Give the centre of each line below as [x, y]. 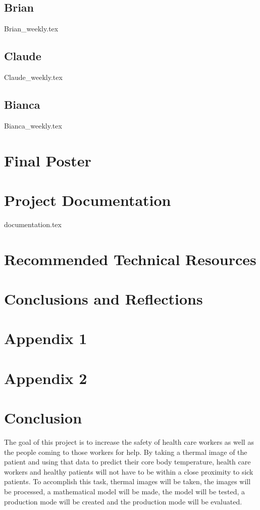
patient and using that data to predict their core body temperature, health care [127, 462]
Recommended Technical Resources [130, 259]
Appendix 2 [46, 378]
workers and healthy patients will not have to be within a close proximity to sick [129, 471]
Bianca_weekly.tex [33, 125]
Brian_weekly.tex [31, 29]
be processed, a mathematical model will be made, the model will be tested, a [124, 492]
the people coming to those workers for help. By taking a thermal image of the [126, 452]
